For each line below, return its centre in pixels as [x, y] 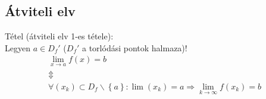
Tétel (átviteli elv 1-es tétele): [59, 36]
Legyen [18, 47]
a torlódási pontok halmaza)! [135, 47]
